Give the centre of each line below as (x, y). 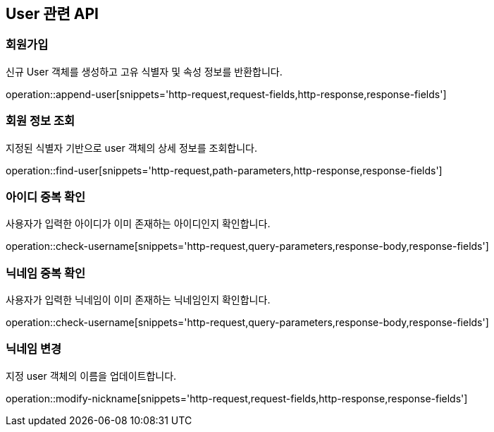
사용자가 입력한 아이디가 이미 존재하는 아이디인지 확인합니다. (138, 224)
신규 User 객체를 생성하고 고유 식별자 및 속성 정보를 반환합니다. (144, 71)
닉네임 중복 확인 (46, 273)
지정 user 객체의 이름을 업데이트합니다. (91, 376)
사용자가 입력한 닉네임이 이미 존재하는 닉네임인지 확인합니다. (138, 300)
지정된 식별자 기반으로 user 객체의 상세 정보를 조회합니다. (131, 148)
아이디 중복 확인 (46, 197)
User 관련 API (52, 14)
